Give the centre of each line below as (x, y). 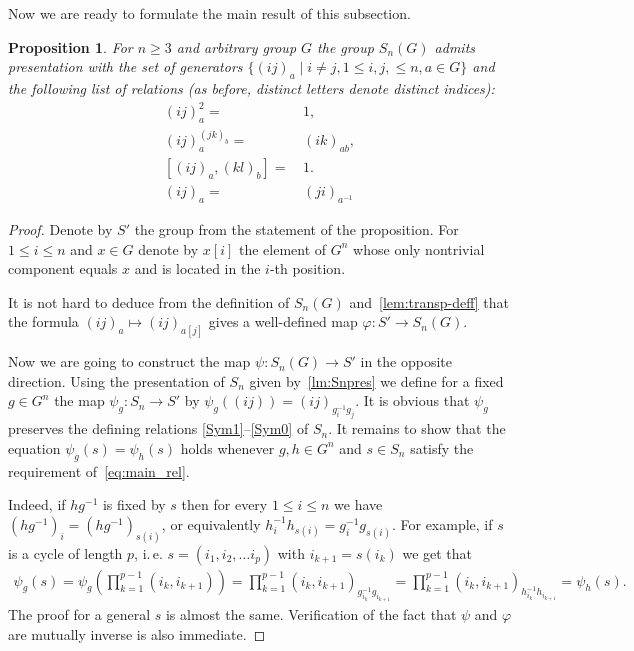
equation (34, 447)
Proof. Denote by (60, 229)
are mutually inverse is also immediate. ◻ (137, 633)
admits (455, 46)
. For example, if (442, 523)
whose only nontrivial (419, 248)
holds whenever (227, 447)
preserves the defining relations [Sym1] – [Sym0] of (158, 428)
